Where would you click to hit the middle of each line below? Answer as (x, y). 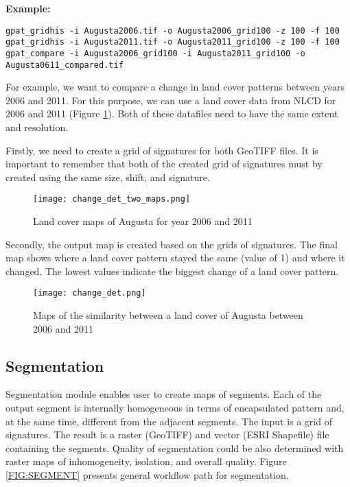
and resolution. (37, 127)
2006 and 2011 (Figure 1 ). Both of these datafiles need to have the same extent (172, 114)
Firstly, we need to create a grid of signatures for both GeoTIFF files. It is (162, 150)
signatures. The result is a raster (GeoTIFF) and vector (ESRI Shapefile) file (167, 435)
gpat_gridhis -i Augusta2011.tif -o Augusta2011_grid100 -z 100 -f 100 (173, 42)
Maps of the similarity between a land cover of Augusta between (168, 315)
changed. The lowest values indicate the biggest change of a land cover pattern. (172, 271)
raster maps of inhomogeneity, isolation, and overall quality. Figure (146, 461)
